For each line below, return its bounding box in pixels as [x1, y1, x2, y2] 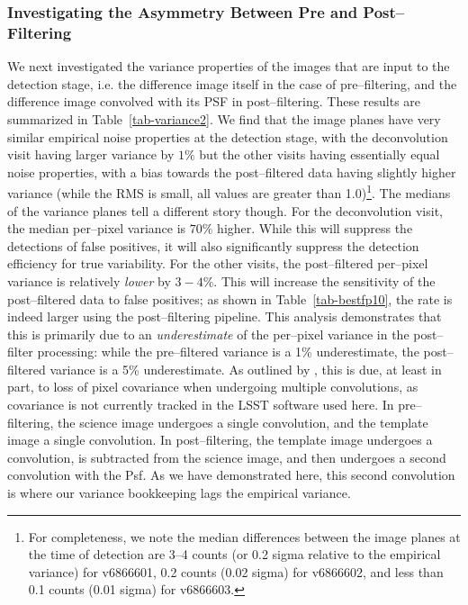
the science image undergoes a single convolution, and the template [58, 412, 428, 431]
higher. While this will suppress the [217, 219, 413, 238]
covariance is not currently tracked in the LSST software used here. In [7, 395, 394, 414]
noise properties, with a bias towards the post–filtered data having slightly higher [7, 162, 456, 181]
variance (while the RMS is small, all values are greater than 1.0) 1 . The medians [7, 181, 451, 202]
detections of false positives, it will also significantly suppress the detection [7, 236, 419, 255]
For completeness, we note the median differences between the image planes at [28, 527, 461, 546]
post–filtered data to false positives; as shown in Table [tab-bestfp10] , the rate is [7, 289, 453, 308]
